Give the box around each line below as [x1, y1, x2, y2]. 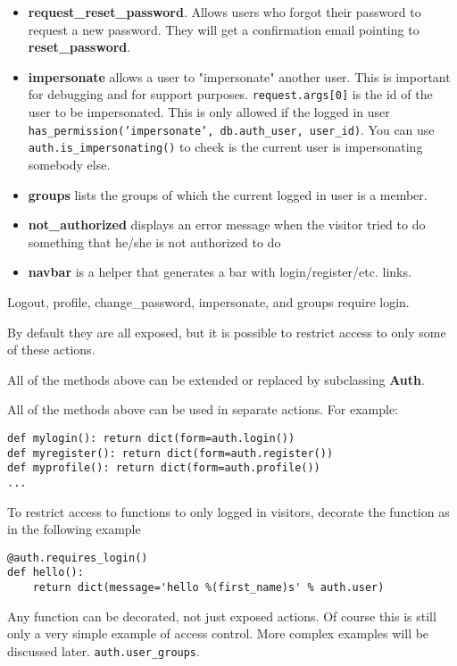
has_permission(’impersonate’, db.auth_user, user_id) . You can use [28, 120, 435, 138]
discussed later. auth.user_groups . [7, 641, 200, 660]
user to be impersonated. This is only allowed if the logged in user [28, 103, 390, 121]
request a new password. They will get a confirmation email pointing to [28, 20, 420, 38]
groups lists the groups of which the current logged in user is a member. [28, 185, 428, 204]
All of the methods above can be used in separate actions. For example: [7, 400, 399, 419]
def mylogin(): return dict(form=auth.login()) [7, 431, 295, 445]
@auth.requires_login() [7, 551, 148, 564]
